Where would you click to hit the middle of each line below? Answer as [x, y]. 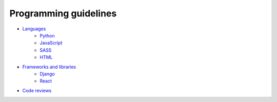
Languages [34, 29]
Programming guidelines [63, 13]
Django [47, 74]
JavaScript [51, 43]
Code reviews [37, 90]
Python [47, 35]
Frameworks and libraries [49, 67]
